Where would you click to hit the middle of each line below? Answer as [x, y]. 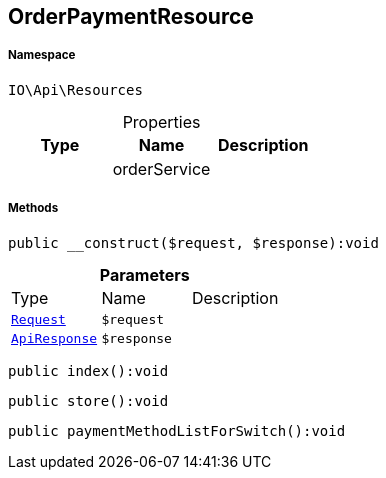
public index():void [88, 370]
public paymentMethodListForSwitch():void [177, 430]
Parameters [144, 274]
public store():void [88, 400]
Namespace [42, 55]
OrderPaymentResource [131, 16]
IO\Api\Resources [75, 89]
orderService [161, 168]
